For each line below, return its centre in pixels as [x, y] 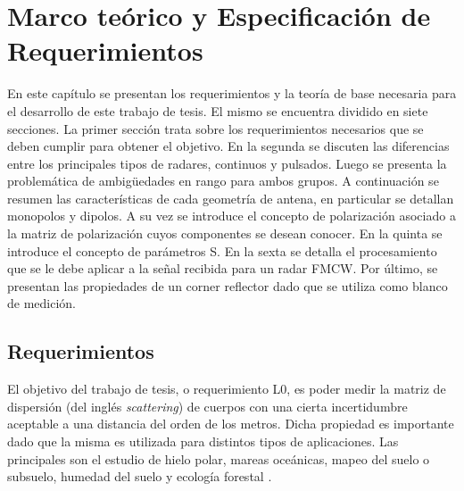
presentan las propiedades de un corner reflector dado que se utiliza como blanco [228, 285]
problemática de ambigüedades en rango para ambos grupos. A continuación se [223, 181]
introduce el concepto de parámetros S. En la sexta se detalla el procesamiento [222, 250]
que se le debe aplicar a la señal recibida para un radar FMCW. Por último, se [223, 268]
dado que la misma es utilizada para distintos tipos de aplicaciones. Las [203, 441]
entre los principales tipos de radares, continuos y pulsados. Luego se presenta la [227, 163]
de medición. [41, 303]
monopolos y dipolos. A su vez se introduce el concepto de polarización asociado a [232, 216]
